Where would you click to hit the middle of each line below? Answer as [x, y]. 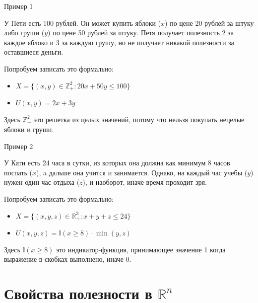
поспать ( [18, 172]
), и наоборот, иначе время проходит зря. [145, 182]
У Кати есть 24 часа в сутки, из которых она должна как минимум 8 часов [117, 163]
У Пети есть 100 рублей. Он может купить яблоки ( [83, 23]
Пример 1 [19, 6]
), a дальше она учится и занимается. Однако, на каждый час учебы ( [142, 172]
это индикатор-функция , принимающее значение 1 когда [141, 249]
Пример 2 [19, 146]
